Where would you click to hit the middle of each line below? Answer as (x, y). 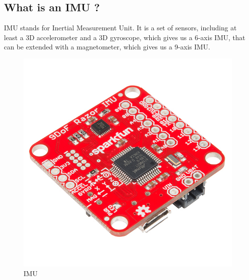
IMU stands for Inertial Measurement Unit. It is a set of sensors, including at (120, 28)
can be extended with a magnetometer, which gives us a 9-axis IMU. (107, 47)
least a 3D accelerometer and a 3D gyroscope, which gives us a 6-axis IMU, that (125, 37)
